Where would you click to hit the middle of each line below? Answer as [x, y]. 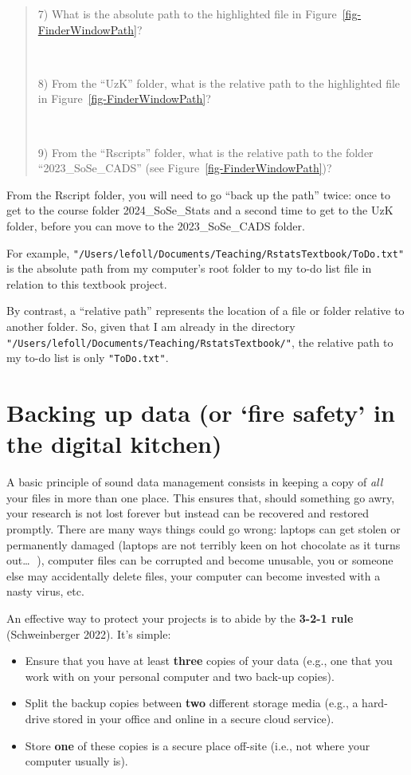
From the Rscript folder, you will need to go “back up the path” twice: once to [199, 194]
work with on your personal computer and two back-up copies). [180, 676]
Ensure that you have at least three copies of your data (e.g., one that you [209, 661]
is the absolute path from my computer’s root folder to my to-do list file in [189, 268]
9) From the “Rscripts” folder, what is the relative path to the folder [205, 152]
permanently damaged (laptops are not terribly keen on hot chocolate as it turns [204, 544]
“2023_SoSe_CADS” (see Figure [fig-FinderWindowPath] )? [185, 168]
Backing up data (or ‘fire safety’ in [201, 413]
